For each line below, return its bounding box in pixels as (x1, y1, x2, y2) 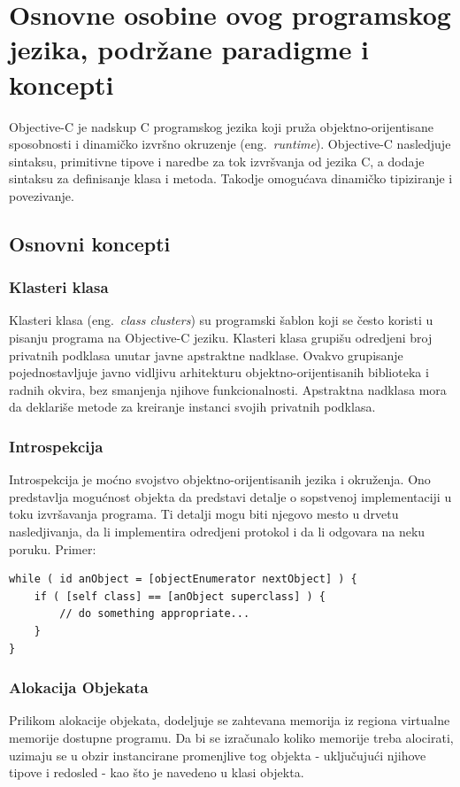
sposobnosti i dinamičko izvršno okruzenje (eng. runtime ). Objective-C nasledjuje (9, 135, 451, 153)
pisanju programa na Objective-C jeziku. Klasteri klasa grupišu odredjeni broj (9, 328, 433, 347)
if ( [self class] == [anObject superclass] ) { (34, 590, 326, 603)
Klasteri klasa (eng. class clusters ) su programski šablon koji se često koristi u (9, 311, 433, 329)
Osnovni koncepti (9, 229, 171, 257)
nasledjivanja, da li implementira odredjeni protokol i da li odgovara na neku (9, 522, 425, 541)
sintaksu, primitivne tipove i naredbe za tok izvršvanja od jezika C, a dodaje (9, 151, 425, 170)
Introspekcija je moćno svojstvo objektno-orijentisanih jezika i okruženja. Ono (9, 470, 431, 489)
